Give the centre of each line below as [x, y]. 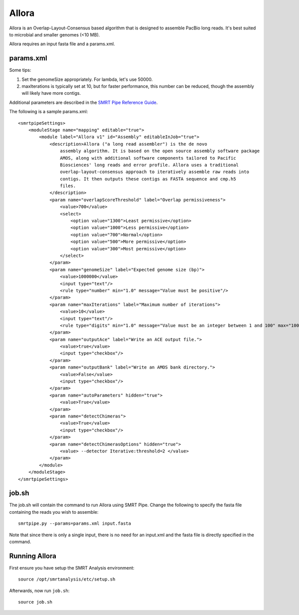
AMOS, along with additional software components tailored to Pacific [148, 158]
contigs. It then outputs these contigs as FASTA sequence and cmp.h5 [148, 179]
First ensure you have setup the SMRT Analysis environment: [72, 568]
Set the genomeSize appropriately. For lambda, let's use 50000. [87, 79]
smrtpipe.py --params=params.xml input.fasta [75, 523]
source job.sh [35, 602]
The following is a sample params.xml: [49, 112]
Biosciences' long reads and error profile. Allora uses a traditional [149, 165]
